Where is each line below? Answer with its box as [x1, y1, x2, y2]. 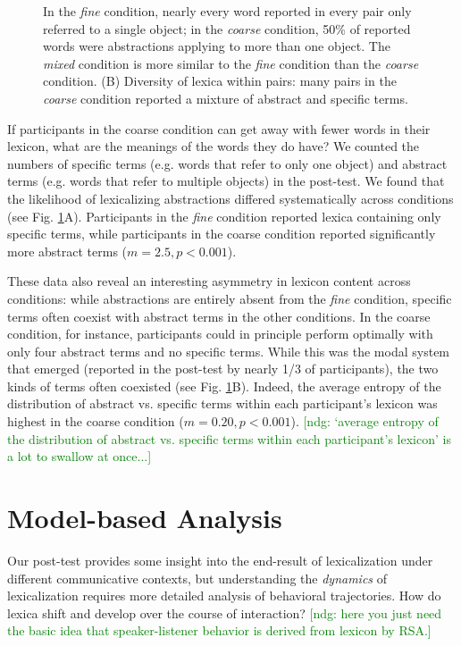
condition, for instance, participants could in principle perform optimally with [7, 324, 433, 343]
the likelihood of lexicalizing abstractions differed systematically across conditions [7, 189, 454, 207]
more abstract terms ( [7, 241, 128, 260]
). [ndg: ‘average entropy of [290, 412, 439, 431]
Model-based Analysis [7, 499, 282, 536]
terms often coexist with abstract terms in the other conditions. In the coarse [7, 306, 431, 325]
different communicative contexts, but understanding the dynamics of [7, 568, 388, 587]
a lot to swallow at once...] [7, 447, 152, 466]
